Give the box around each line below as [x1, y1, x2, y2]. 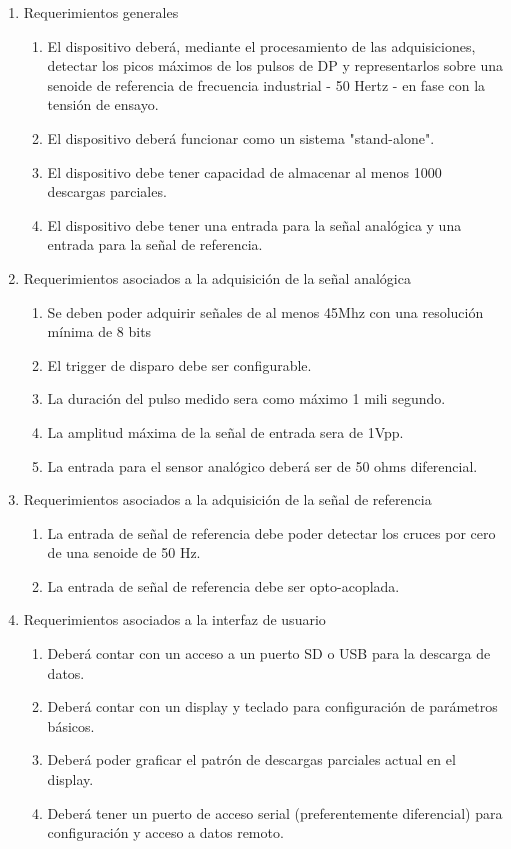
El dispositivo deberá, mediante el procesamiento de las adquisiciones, [47, 35, 476, 56]
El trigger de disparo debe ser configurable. [47, 354, 312, 375]
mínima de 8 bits [47, 321, 152, 342]
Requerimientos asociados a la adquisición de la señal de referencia [23, 489, 432, 510]
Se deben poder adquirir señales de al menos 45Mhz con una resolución [47, 301, 484, 322]
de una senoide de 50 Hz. [47, 542, 201, 563]
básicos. [47, 715, 95, 736]
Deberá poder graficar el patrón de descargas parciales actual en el [47, 749, 456, 770]
